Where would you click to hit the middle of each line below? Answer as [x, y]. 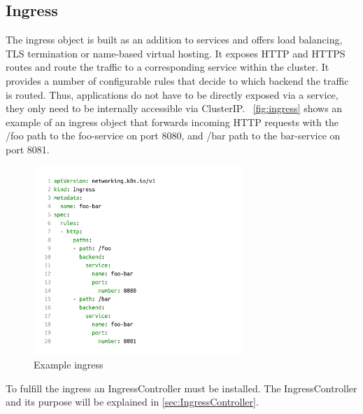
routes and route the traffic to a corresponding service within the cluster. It [168, 67]
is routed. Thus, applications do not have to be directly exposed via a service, [172, 94]
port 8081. [28, 149]
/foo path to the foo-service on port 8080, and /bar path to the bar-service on [173, 136]
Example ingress [69, 365]
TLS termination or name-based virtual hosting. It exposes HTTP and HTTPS [176, 53]
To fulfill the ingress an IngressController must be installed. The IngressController [181, 388]
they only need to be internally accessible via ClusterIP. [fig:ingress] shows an [174, 108]
